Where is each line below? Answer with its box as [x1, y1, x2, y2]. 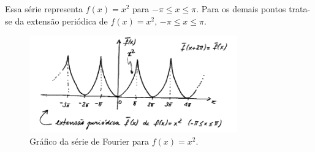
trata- [289, 2, 311, 15]
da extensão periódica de [15, 14, 108, 27]
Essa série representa [5, 2, 83, 15]
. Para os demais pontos [196, 2, 286, 15]
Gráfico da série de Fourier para [29, 134, 150, 147]
